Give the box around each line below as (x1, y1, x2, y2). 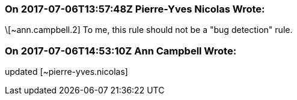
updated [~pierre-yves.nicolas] (5, 66, 128, 77)
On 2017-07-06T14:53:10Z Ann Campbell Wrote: (5, 44, 237, 57)
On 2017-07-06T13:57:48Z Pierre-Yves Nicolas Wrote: (5, 3, 265, 15)
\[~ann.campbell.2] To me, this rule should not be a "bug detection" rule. (5, 25, 293, 35)
